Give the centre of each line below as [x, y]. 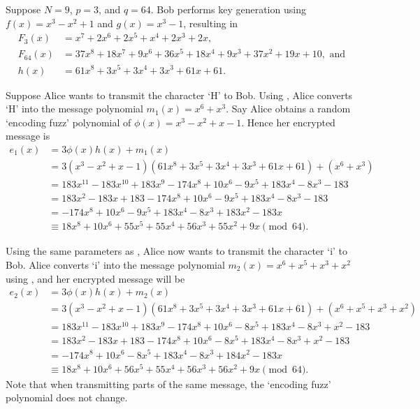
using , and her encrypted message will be [95, 278]
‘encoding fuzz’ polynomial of [68, 122]
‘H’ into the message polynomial [74, 109]
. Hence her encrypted [288, 122]
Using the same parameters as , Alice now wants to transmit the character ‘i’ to [177, 251]
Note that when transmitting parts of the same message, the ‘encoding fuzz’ [168, 384]
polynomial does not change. [67, 397]
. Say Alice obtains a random [288, 109]
